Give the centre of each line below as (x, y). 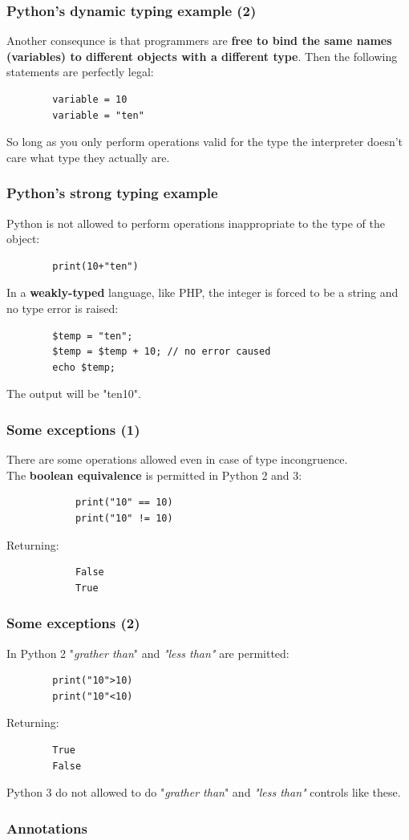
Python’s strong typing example (112, 193)
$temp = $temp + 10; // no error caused (162, 352)
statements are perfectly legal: (80, 72)
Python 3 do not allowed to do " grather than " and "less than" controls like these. (204, 792)
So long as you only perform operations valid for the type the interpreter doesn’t (205, 142)
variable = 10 (90, 99)
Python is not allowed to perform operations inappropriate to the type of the (196, 223)
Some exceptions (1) (73, 429)
